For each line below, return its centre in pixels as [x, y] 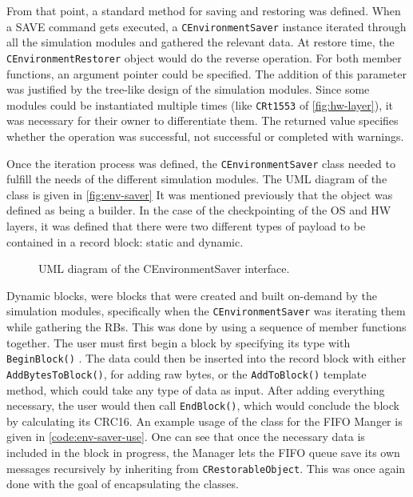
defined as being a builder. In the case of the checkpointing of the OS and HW [199, 210]
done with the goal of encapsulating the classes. [123, 484]
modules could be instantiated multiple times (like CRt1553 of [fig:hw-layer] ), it [200, 104]
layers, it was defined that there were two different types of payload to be [186, 225]
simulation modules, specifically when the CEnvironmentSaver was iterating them [206, 311]
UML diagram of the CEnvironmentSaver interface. [164, 269]
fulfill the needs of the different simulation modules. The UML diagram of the [197, 179]
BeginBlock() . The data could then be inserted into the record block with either [206, 358]
